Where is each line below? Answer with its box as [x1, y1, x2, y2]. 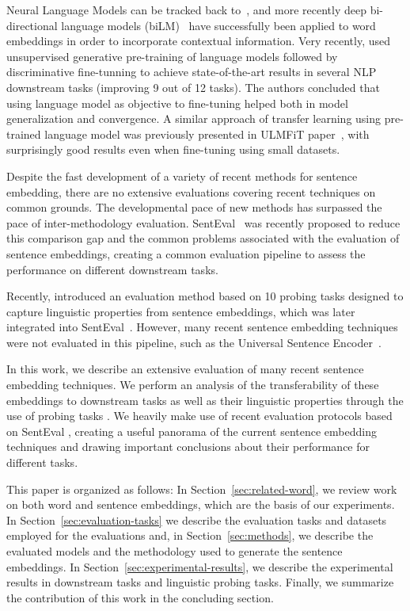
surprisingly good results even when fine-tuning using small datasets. [6, 141, 340, 158]
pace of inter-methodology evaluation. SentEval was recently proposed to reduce [6, 214, 401, 231]
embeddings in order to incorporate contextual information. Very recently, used [6, 32, 391, 49]
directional [6, 17, 58, 33]
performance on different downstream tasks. [6, 261, 218, 277]
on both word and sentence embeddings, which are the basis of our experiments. [6, 496, 395, 513]
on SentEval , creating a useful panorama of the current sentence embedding [6, 422, 377, 439]
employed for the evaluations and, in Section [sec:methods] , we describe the [6, 527, 374, 544]
